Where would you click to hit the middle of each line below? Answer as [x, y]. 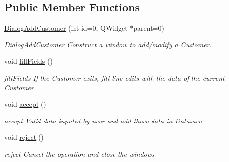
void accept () [25, 104]
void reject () [24, 137]
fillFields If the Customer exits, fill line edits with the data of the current [114, 77]
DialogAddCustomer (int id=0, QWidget [66, 28]
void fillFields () [29, 61]
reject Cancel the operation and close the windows [79, 153]
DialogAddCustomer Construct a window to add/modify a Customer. [108, 44]
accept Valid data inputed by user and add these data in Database [103, 120]
